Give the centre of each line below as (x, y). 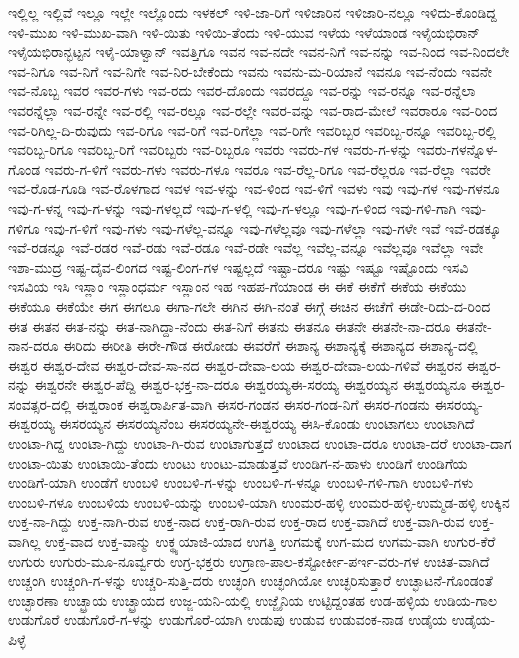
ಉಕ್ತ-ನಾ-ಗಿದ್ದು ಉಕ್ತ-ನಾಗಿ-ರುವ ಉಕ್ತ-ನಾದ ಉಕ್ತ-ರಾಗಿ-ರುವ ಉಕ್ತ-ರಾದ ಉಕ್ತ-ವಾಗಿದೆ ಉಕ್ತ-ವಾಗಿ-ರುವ (236, 521)
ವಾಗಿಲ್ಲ (24, 541)
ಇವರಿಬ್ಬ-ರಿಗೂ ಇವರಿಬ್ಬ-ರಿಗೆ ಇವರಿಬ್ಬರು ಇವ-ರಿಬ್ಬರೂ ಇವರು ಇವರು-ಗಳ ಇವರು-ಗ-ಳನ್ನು (210, 149)
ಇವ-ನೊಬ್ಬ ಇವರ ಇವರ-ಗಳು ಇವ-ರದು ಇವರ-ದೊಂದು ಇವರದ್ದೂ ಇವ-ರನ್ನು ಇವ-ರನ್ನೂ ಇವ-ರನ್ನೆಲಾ (242, 90)
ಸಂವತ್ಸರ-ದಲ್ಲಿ (40, 403)
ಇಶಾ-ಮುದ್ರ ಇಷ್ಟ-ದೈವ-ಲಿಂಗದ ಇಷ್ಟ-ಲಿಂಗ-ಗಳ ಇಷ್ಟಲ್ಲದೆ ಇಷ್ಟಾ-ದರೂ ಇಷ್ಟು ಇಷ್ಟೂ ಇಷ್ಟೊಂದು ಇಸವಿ (238, 266)
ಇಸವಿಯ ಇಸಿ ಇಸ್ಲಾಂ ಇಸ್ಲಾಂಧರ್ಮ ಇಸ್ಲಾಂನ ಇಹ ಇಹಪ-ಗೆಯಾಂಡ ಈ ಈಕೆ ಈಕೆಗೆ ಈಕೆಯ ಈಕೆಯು (237, 286)
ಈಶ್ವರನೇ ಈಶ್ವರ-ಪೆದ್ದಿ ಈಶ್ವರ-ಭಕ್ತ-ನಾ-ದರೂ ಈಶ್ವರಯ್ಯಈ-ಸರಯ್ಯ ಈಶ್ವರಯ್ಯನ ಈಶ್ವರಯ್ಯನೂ (250, 384)
